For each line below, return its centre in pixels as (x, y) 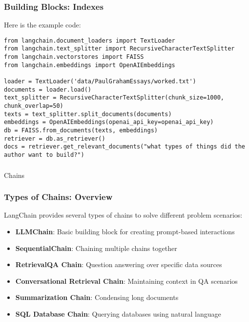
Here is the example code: (42, 25)
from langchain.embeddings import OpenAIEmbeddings (90, 65)
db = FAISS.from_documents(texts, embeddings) (81, 131)
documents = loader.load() (48, 89)
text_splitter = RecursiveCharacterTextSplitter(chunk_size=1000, (114, 98)
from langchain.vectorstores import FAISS (74, 57)
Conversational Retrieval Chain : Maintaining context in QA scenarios (126, 281)
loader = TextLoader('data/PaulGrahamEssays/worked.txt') (100, 82)
